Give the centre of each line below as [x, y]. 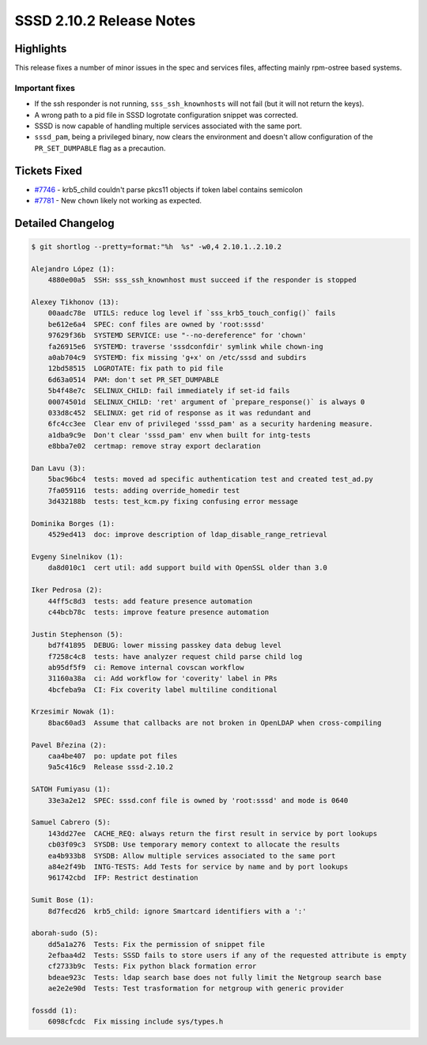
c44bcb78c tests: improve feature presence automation [159, 612]
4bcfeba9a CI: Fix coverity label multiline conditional [162, 689]
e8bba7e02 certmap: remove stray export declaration [154, 446]
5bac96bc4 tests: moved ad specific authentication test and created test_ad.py [210, 479]
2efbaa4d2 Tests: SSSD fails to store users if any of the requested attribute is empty [227, 956]
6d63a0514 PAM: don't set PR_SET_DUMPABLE [133, 379]
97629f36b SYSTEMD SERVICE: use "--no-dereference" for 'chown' [177, 335]
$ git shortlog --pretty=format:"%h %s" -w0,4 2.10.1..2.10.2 [157, 247]
